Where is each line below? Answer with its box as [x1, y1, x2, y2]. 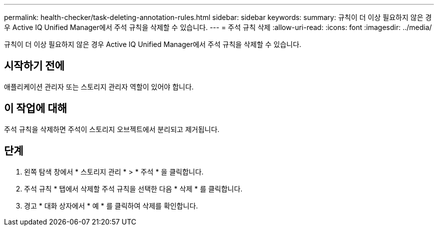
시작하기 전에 [4, 59, 64, 72]
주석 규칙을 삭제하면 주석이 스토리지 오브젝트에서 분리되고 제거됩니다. [4, 124, 219, 133]
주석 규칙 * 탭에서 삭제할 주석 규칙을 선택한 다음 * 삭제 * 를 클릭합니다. [24, 184, 242, 193]
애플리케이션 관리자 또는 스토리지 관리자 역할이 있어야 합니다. [4, 82, 194, 91]
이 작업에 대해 [4, 102, 67, 115]
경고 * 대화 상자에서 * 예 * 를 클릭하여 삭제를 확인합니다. [24, 201, 198, 210]
